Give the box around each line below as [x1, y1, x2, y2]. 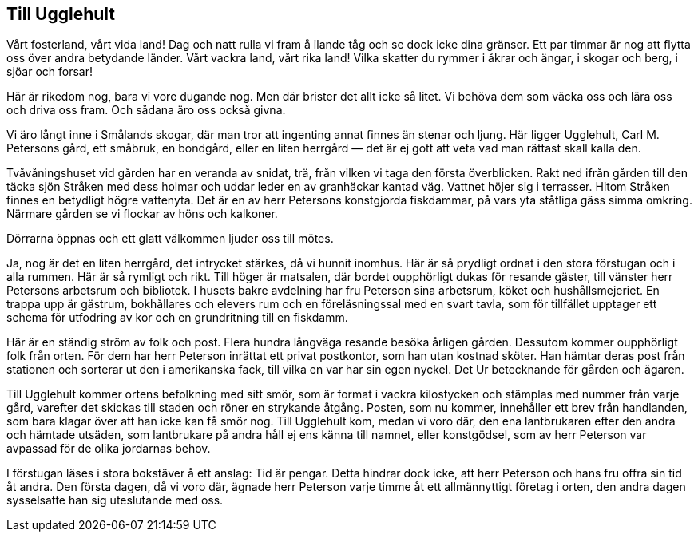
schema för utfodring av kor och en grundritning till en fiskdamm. [6, 311, 348, 325]
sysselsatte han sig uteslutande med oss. [6, 493, 224, 508]
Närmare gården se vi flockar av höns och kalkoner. [6, 207, 278, 221]
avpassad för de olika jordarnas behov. [6, 441, 211, 456]
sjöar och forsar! [6, 65, 93, 79]
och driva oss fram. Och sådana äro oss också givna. [6, 103, 286, 117]
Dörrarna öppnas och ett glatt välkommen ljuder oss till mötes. [6, 231, 334, 246]
